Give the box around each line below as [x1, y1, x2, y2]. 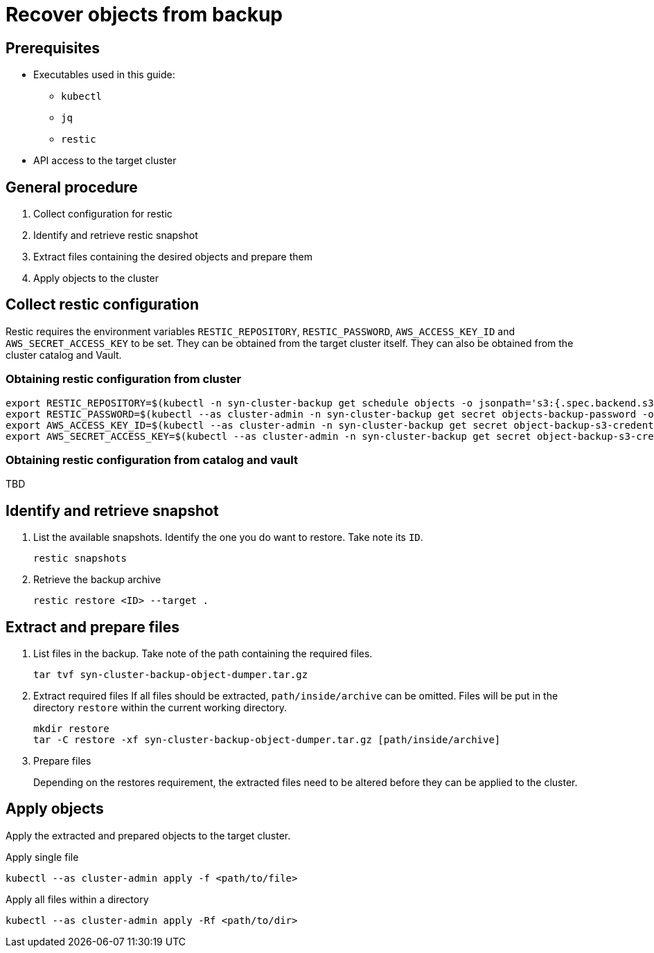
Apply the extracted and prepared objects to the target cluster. [6, 829, 291, 841]
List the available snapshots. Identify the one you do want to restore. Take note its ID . [33, 531, 423, 544]
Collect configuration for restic [33, 208, 173, 220]
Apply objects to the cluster [33, 272, 159, 285]
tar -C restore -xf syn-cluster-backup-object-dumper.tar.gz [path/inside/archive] [33, 734, 501, 746]
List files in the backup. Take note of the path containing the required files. [33, 648, 373, 660]
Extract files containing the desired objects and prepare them [33, 251, 312, 263]
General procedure [6, 178, 138, 196]
